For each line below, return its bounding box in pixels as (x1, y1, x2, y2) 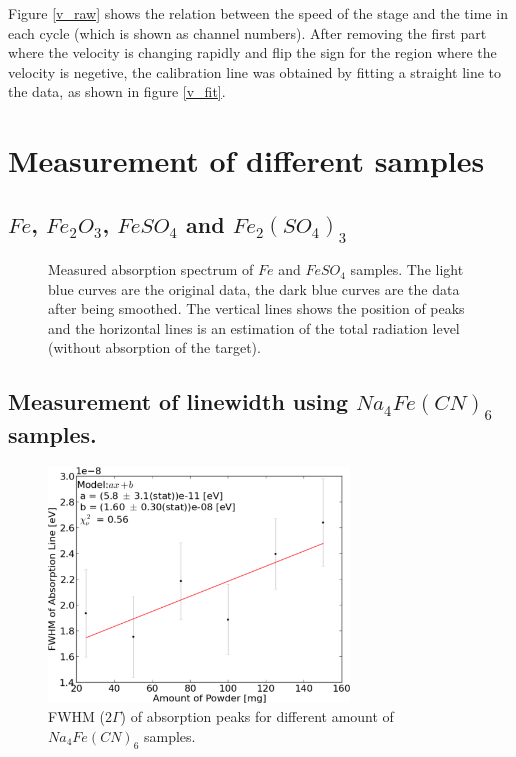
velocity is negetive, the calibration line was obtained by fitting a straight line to (8, 61, 502, 82)
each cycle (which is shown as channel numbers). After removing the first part (8, 22, 487, 43)
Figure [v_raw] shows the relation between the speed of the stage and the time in (8, 3, 508, 23)
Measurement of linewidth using (8, 386, 349, 417)
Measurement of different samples (8, 140, 485, 181)
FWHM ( (48, 706, 105, 727)
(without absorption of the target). (48, 337, 261, 358)
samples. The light (350, 259, 464, 280)
